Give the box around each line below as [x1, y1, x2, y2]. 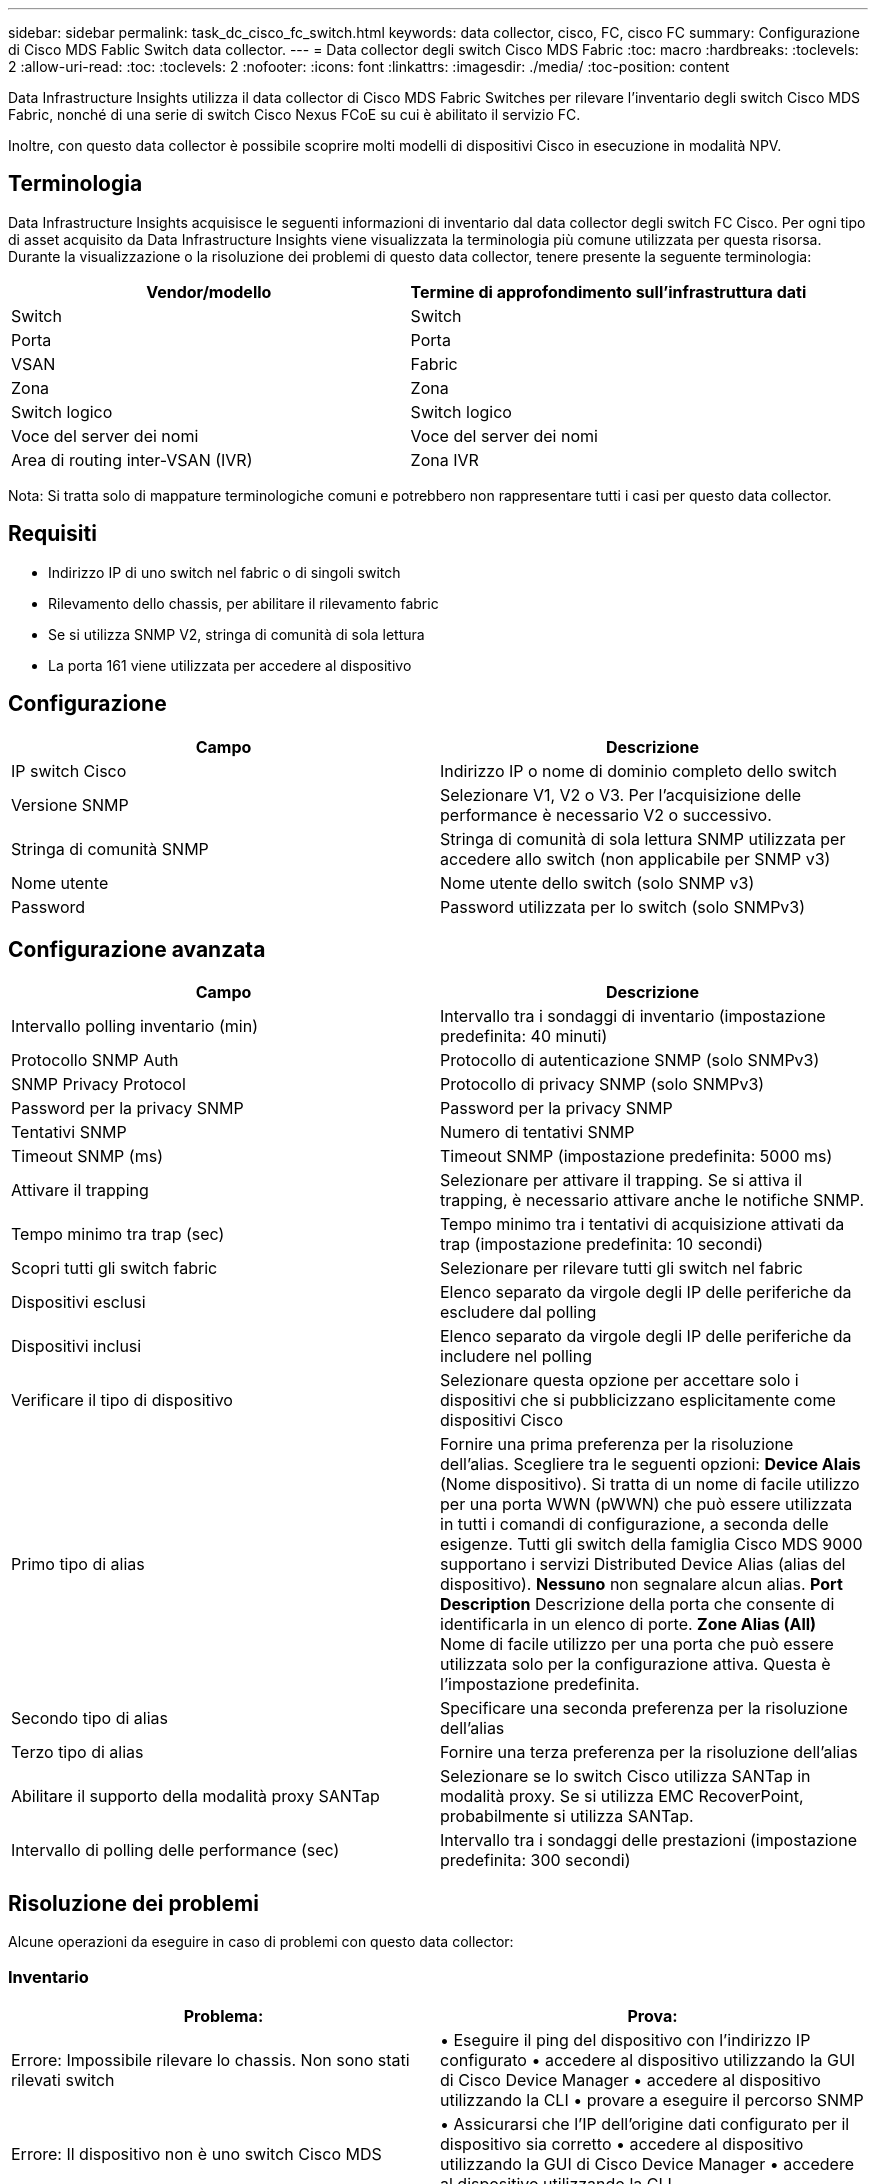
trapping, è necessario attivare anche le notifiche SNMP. [440, 1190, 865, 1211]
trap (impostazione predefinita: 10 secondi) [440, 1234, 764, 1255]
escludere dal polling [440, 1302, 597, 1323]
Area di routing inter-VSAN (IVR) [11, 449, 253, 470]
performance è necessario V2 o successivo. [440, 804, 772, 825]
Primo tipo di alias [11, 1554, 145, 1575]
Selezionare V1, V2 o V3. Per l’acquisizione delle [440, 784, 802, 805]
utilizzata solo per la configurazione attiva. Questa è [440, 1654, 831, 1675]
